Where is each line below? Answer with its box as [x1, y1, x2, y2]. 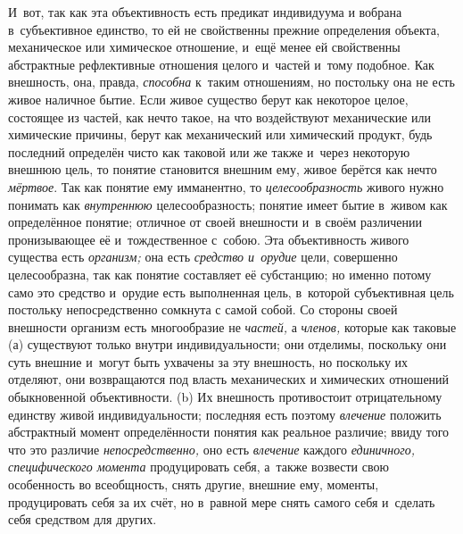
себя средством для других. [8, 510, 157, 529]
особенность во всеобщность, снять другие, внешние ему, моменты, [8, 475, 379, 494]
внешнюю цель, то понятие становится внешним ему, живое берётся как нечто [8, 160, 437, 179]
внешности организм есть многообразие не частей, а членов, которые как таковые [8, 317, 457, 336]
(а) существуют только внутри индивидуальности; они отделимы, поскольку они [8, 335, 447, 354]
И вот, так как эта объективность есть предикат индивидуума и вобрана [8, 3, 402, 21]
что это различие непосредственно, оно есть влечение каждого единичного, [8, 439, 415, 458]
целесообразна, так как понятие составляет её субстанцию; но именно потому [8, 264, 432, 283]
